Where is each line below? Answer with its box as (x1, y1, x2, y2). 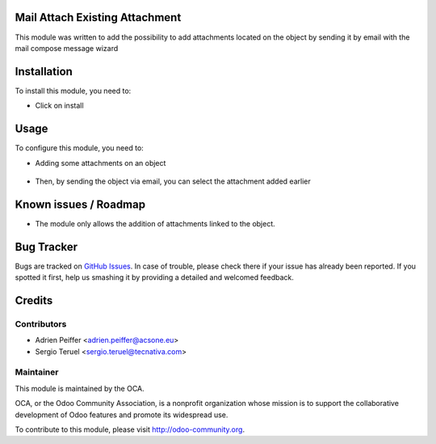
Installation (15, 65, 73, 78)
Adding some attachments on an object (35, 158, 166, 167)
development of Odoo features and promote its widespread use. (15, 409, 228, 420)
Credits (15, 294, 53, 307)
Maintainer (15, 366, 59, 378)
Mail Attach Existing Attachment (15, 11, 182, 24)
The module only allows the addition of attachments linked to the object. (35, 218, 276, 228)
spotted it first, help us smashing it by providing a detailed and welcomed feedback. (15, 273, 294, 282)
